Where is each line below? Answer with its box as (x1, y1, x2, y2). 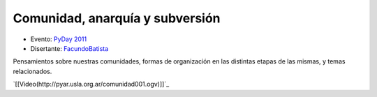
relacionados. (13, 67, 52, 75)
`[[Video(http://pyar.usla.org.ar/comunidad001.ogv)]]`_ (13, 80, 170, 89)
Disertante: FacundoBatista (30, 44, 109, 52)
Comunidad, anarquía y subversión (13, 10, 221, 26)
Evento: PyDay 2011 (30, 35, 87, 43)
